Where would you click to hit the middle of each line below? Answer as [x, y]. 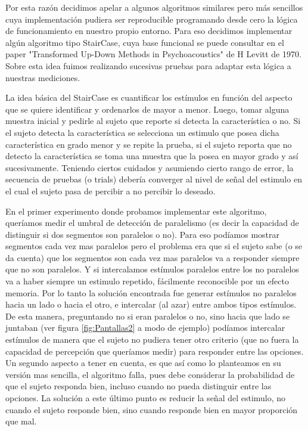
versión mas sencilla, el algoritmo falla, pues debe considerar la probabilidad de [150, 374]
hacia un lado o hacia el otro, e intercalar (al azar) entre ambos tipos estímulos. [151, 304]
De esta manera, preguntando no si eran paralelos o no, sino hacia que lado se [148, 316]
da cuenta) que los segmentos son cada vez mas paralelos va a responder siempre [153, 257]
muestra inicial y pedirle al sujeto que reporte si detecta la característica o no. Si [153, 121]
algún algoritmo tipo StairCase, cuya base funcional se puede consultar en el [145, 42]
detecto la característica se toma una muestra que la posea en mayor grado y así [152, 156]
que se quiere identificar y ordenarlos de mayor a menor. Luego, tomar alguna [147, 109]
